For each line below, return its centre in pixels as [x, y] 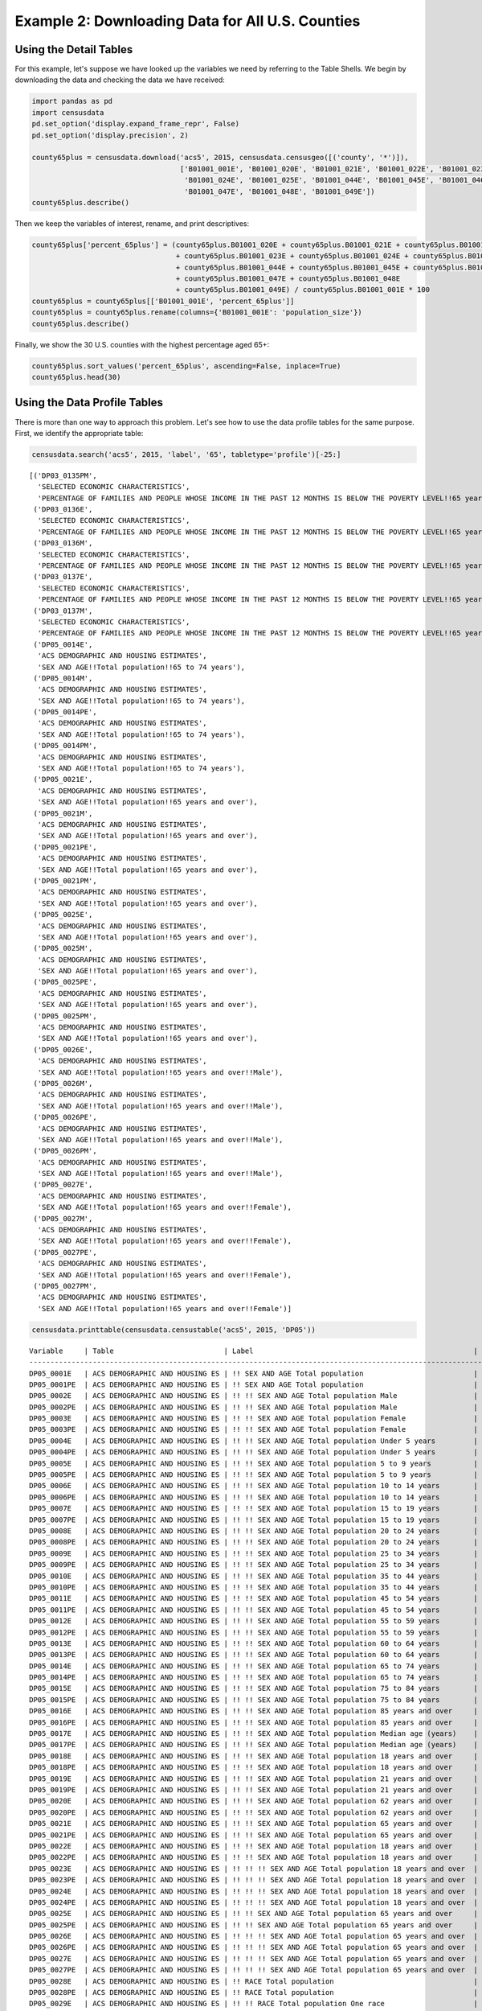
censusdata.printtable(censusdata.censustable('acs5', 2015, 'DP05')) [174, 1330]
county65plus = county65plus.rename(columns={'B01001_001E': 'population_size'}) [197, 313]
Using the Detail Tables [74, 49]
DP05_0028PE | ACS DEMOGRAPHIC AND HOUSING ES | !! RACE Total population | [253, 1992]
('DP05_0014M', [63, 678]
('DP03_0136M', [63, 543]
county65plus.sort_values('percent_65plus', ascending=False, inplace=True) [186, 366]
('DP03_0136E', [63, 510]
